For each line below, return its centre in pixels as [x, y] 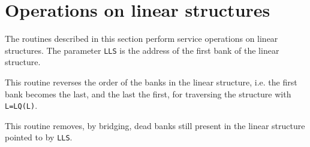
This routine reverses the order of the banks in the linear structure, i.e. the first [151, 82]
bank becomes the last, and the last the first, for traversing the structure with [148, 94]
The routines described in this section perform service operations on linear [142, 39]
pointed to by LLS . [39, 137]
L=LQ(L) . [21, 105]
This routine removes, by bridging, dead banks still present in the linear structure [155, 125]
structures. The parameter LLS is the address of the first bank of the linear [142, 50]
